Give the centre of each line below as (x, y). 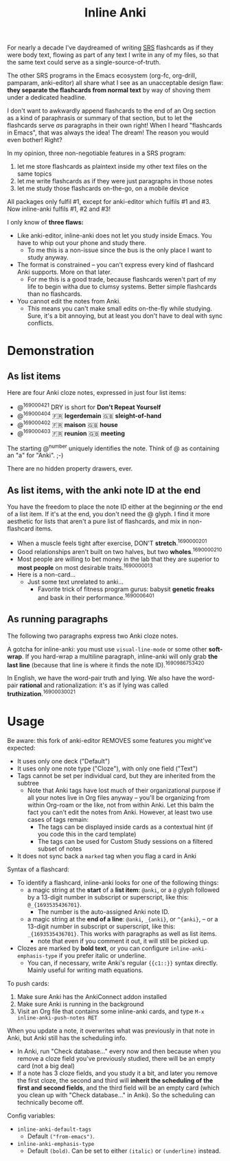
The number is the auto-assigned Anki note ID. (103, 912)
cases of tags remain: (58, 819)
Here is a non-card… (46, 575)
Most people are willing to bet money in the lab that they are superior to (118, 559)
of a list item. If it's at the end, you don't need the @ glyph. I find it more (109, 514)
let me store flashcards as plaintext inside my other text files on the (112, 167)
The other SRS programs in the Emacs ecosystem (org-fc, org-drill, (102, 76)
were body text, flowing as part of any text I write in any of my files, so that (113, 55)
